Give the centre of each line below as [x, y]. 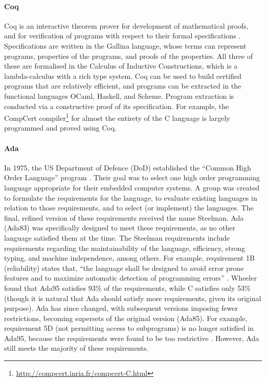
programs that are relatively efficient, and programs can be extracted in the [123, 86]
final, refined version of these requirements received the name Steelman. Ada [124, 217]
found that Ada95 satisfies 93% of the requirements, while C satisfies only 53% [127, 288]
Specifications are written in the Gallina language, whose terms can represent [125, 45]
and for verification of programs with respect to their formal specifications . [123, 36]
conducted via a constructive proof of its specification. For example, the [117, 106]
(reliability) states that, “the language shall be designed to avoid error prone [124, 268]
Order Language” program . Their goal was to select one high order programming [132, 177]
